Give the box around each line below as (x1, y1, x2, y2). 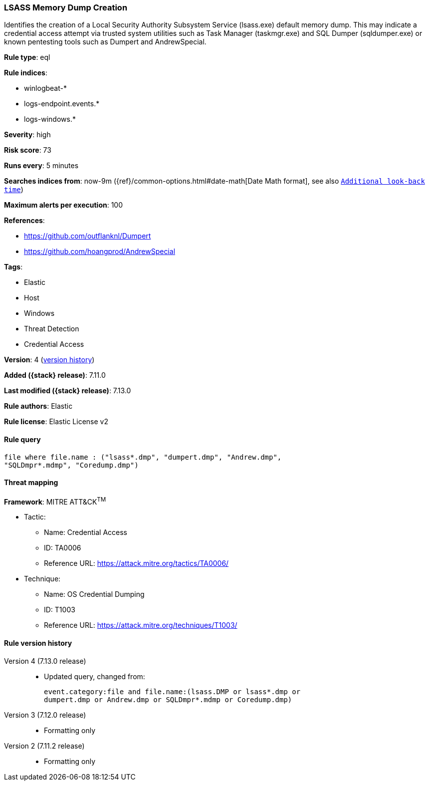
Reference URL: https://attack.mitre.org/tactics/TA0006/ (44, 559, 229, 568)
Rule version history (4, 639, 72, 648)
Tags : (4, 262, 23, 271)
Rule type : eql (4, 53, 50, 62)
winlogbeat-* (24, 84, 67, 93)
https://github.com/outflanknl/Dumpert (24, 232, 151, 241)
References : (4, 216, 45, 225)
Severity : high (4, 130, 51, 139)
